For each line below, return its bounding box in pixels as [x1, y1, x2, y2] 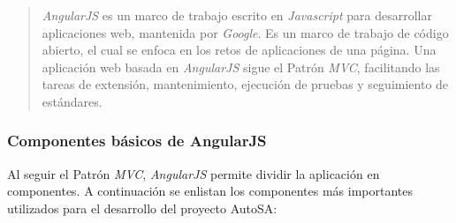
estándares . [42, 92, 103, 110]
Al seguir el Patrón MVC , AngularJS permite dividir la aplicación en [7, 164, 380, 182]
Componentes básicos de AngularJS [7, 130, 267, 152]
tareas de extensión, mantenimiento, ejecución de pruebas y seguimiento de [42, 75, 449, 93]
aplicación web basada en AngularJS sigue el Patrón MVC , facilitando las [42, 57, 440, 76]
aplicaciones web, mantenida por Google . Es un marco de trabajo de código [42, 23, 449, 41]
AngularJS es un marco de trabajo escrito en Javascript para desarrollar [42, 6, 432, 24]
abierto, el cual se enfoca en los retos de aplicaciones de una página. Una [42, 41, 437, 59]
